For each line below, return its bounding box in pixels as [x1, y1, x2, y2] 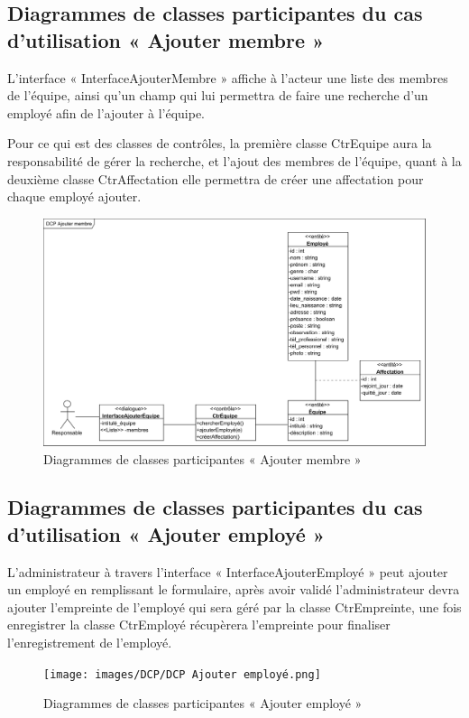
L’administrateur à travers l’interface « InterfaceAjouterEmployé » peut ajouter [7, 562, 448, 581]
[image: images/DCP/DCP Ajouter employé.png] [43, 667, 321, 681]
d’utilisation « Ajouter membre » [7, 25, 325, 53]
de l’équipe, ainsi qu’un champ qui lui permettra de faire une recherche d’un [7, 86, 428, 105]
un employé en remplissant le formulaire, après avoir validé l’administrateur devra [7, 580, 460, 599]
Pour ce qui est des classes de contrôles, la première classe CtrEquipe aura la [7, 134, 432, 153]
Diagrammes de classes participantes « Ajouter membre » [43, 449, 362, 468]
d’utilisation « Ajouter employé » [7, 519, 326, 547]
